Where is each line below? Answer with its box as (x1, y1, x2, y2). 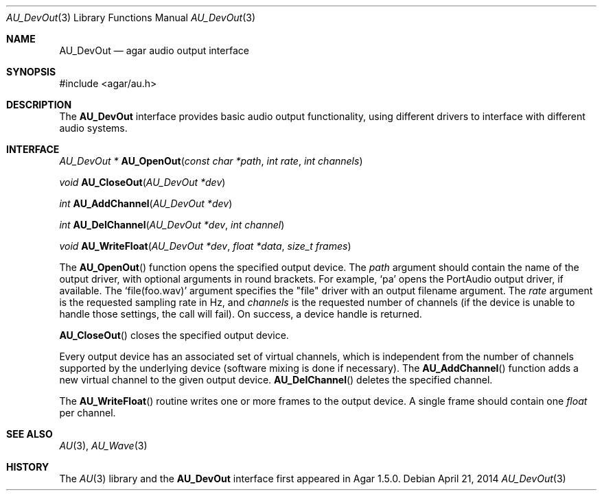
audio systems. (59, 122, 128, 134)
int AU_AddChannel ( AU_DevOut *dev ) (59, 198, 233, 209)
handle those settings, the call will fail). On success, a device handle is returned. (59, 308, 422, 320)
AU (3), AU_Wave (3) (59, 440, 148, 451)
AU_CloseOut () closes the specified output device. (59, 329, 289, 341)
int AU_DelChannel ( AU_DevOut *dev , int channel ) (59, 219, 285, 231)
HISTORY (6, 461, 49, 473)
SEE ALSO (6, 428, 53, 440)
